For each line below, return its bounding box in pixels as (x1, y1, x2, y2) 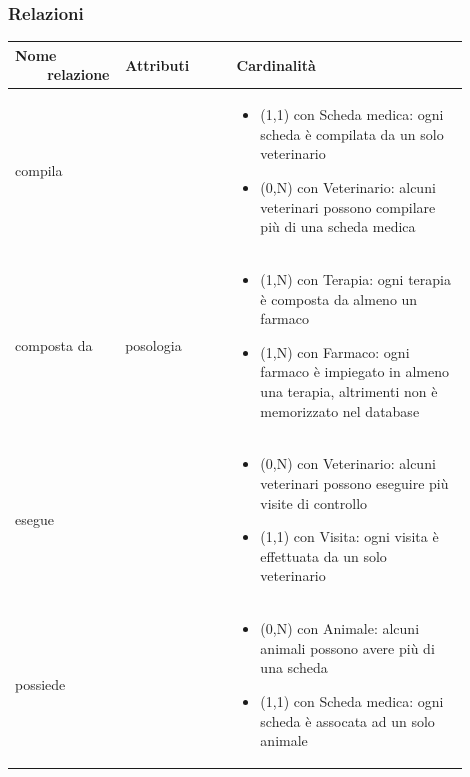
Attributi (125, 54, 190, 75)
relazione (47, 64, 110, 85)
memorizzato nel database (260, 400, 420, 421)
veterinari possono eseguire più (260, 472, 449, 493)
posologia (125, 334, 182, 355)
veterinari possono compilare (260, 196, 436, 217)
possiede (15, 674, 66, 695)
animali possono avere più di (260, 637, 435, 658)
